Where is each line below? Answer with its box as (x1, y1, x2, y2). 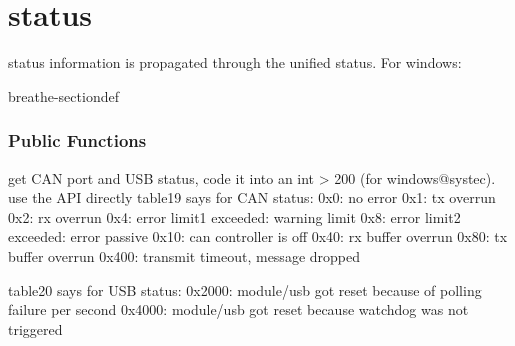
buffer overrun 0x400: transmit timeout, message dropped (8, 245, 360, 266)
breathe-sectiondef (8, 85, 119, 106)
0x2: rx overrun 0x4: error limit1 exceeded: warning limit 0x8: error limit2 (8, 206, 461, 227)
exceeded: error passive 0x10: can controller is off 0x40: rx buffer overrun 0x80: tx (8, 226, 508, 247)
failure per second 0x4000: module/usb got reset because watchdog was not (8, 299, 469, 320)
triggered (8, 318, 63, 339)
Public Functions (8, 128, 147, 153)
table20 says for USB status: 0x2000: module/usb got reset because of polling (8, 279, 482, 300)
